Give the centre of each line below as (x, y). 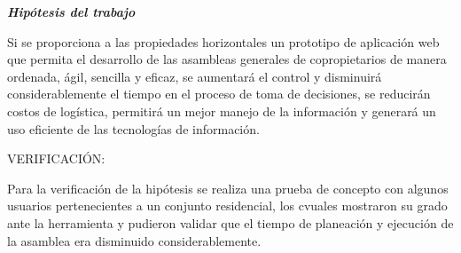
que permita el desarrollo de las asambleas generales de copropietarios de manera (227, 59)
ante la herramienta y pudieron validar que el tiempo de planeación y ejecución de (230, 222)
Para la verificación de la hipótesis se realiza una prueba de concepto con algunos (228, 188)
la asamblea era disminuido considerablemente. (134, 240)
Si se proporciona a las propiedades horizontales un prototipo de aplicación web (223, 41)
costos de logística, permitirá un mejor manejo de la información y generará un (222, 111)
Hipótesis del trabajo (71, 12)
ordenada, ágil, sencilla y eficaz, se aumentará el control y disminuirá (195, 76)
